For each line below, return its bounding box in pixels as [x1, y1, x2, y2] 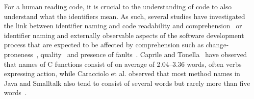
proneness [4, 49, 33, 59]
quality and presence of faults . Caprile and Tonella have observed [40, 49, 247, 59]
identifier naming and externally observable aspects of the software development [4, 30, 244, 40]
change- [205, 40, 229, 50]
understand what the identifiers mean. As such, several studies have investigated [4, 11, 245, 21]
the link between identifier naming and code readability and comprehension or [4, 20, 242, 31]
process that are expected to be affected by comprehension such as [4, 40, 204, 50]
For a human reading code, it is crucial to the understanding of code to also [4, 1, 232, 11]
